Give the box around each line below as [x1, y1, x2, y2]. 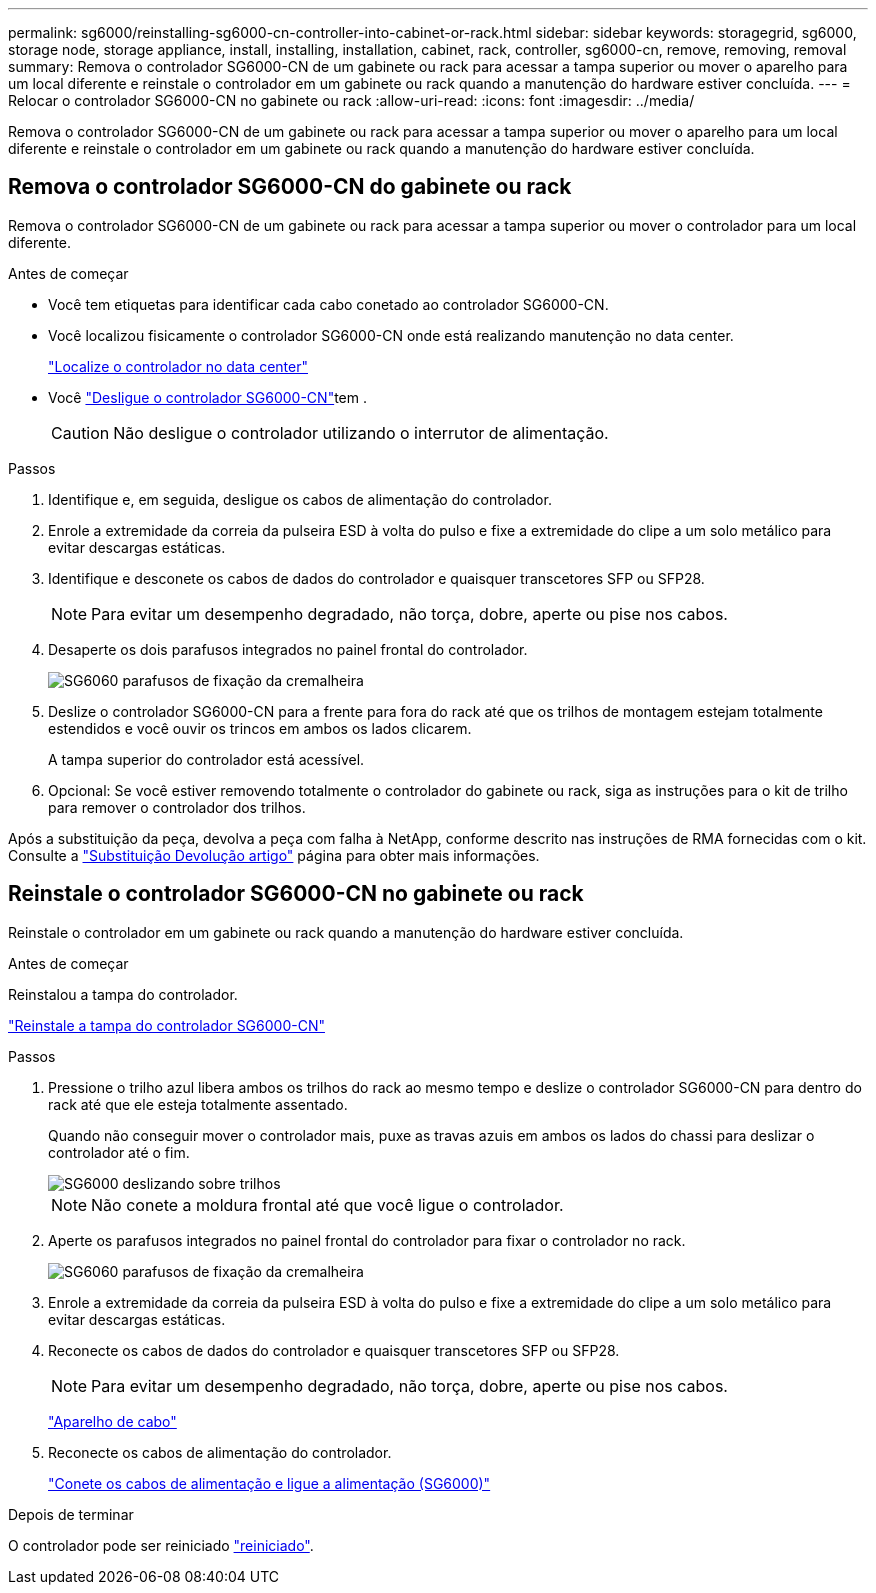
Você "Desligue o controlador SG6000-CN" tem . [48, 388, 367, 406]
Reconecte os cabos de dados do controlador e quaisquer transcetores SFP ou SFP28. [48, 1341, 620, 1359]
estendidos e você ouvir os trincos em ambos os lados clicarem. [48, 719, 472, 737]
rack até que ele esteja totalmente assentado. [48, 1095, 348, 1113]
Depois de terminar [8, 1505, 134, 1523]
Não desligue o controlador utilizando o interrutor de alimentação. [113, 422, 609, 443]
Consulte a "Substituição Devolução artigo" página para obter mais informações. [8, 846, 540, 864]
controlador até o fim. [48, 1143, 190, 1161]
